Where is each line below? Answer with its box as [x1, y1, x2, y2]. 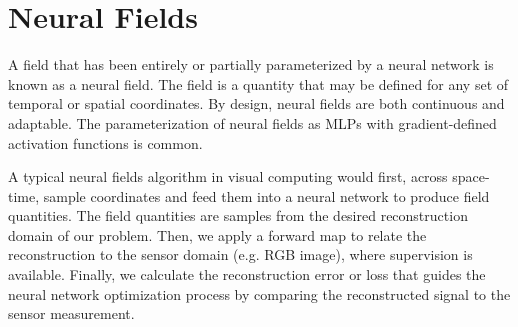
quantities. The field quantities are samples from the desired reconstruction [8, 205, 468, 226]
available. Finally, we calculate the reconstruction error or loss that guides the [8, 264, 486, 285]
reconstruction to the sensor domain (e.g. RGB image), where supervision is [8, 244, 473, 265]
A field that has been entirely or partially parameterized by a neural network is [8, 54, 494, 75]
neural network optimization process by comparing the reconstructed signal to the [8, 283, 511, 304]
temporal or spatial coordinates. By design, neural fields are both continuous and [8, 93, 505, 114]
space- [452, 166, 490, 187]
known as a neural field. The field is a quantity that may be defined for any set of [8, 73, 509, 94]
